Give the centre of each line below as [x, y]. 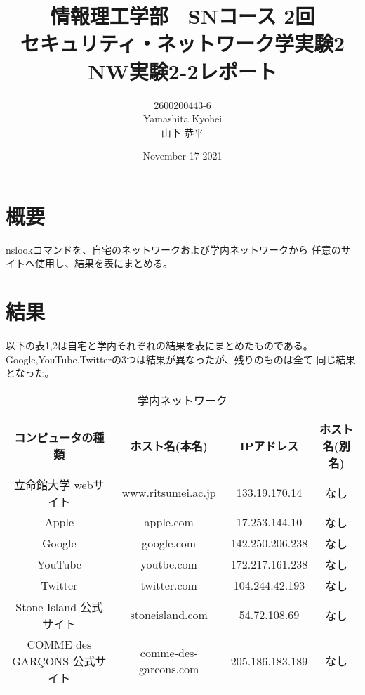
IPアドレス [269, 446]
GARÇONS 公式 [54, 661]
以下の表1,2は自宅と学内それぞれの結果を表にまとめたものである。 [159, 345]
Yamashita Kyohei [182, 118]
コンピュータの [54, 437]
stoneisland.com [169, 615]
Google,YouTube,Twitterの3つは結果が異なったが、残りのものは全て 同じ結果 [181, 359]
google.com [169, 543]
